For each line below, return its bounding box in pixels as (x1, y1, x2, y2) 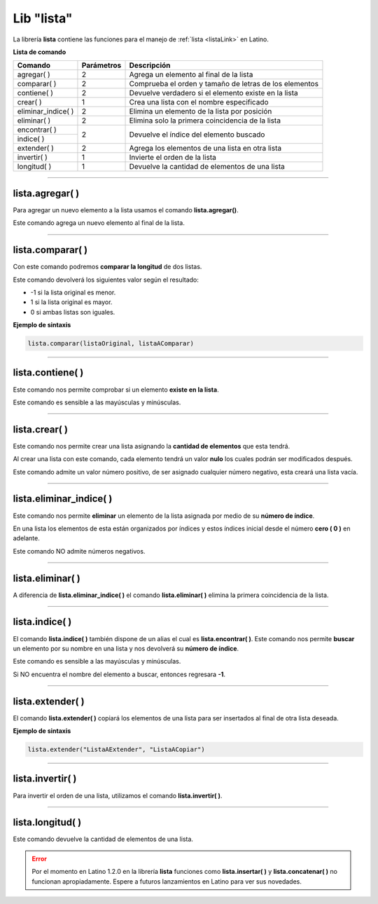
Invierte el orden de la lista (129, 153, 217, 163)
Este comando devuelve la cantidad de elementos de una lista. (13, 835, 194, 844)
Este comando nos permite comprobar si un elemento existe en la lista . (13, 385, 220, 394)
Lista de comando (13, 48, 66, 56)
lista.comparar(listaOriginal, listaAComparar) (27, 340, 194, 348)
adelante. (13, 534, 40, 542)
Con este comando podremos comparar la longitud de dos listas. (13, 263, 202, 271)
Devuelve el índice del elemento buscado (129, 130, 265, 139)
